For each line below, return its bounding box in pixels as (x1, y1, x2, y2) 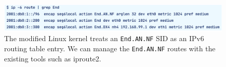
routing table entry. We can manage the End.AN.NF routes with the (4, 43, 216, 54)
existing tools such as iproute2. (4, 53, 101, 63)
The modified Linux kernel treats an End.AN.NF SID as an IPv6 (4, 33, 204, 44)
